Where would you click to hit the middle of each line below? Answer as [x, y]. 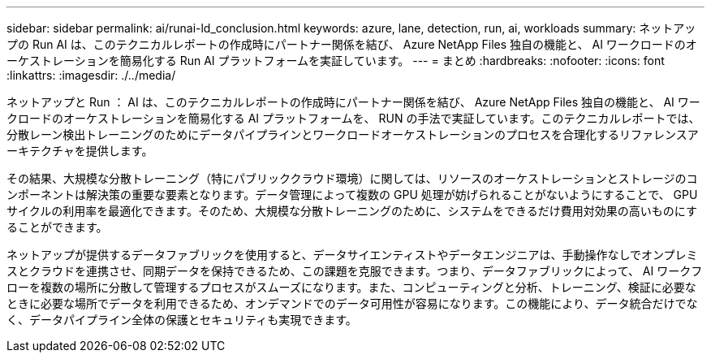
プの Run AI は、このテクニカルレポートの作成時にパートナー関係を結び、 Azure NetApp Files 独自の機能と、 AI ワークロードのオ [352, 44]
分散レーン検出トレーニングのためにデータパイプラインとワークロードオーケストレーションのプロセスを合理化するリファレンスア [353, 134]
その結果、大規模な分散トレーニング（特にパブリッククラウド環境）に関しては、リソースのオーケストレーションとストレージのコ [352, 178]
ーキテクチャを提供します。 [80, 151]
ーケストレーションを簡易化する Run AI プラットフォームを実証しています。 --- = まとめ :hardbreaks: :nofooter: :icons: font [336, 61]
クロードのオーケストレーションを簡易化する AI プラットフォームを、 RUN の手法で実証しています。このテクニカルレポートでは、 [353, 118]
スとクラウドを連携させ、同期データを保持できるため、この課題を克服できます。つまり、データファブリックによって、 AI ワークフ [355, 271]
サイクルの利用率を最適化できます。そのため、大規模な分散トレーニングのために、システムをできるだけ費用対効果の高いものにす [352, 211]
